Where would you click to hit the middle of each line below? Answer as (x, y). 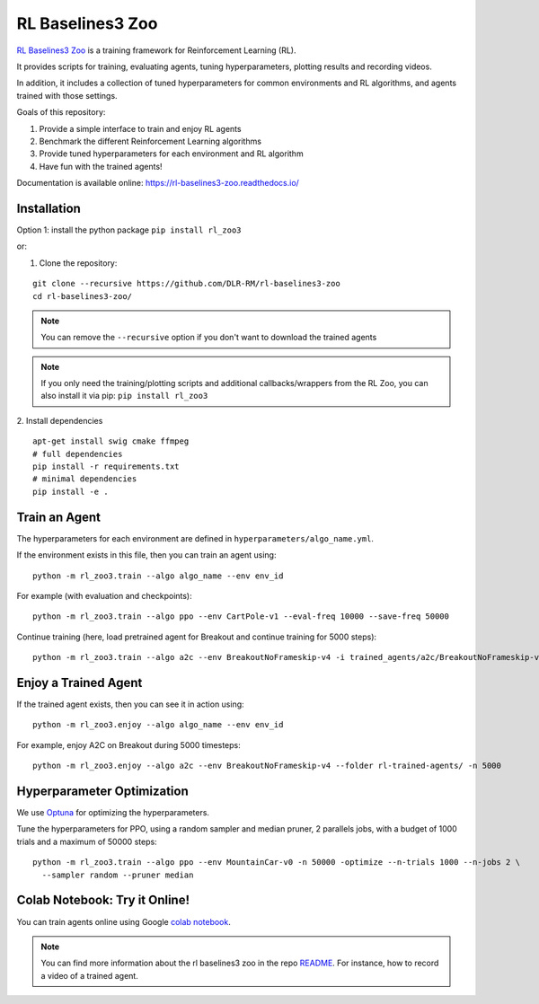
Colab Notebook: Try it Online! (103, 900)
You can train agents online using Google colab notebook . (124, 921)
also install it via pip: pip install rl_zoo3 (124, 396)
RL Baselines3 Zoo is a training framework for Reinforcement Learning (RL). (156, 50)
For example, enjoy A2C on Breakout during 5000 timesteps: (129, 744)
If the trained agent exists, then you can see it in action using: (130, 704)
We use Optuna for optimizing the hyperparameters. (113, 813)
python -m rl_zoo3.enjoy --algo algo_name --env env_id (158, 725)
